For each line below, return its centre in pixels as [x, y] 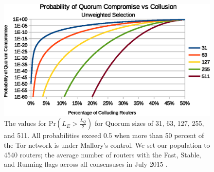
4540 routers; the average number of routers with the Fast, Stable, [103, 154]
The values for [25, 123]
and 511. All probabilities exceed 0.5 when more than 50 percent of [104, 135]
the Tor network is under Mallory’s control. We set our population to [107, 145]
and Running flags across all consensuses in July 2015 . [86, 164]
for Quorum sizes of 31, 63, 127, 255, [150, 123]
